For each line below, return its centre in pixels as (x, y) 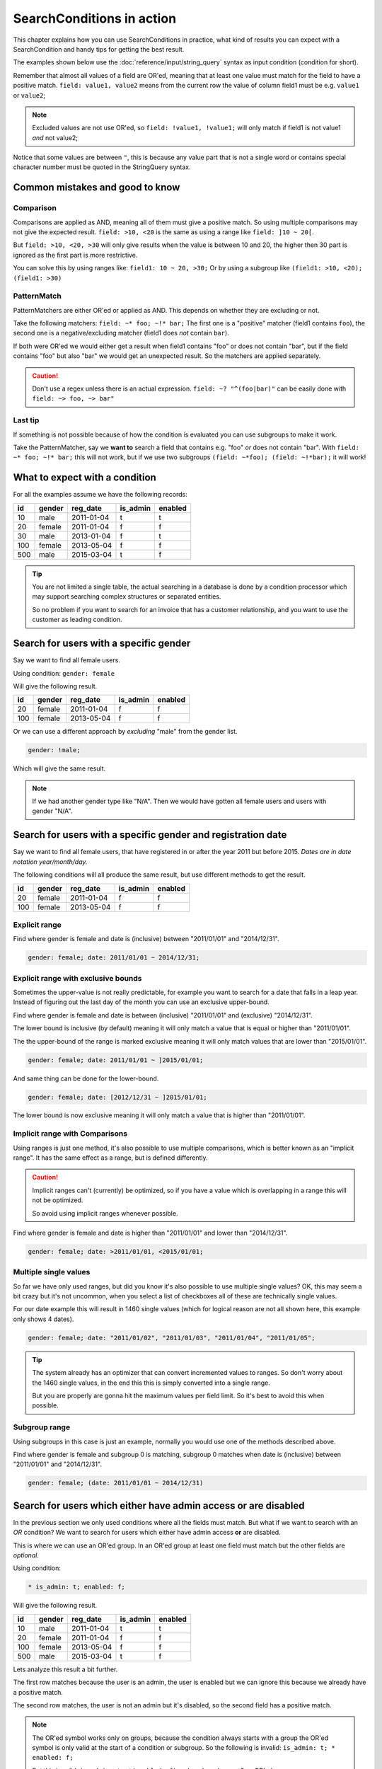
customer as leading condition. (77, 620)
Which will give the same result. (59, 768)
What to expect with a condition (85, 478)
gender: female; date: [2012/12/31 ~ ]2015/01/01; (118, 1097)
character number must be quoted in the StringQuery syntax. (102, 167)
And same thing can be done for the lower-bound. (86, 1078)
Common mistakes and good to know (97, 188)
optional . (26, 1555)
